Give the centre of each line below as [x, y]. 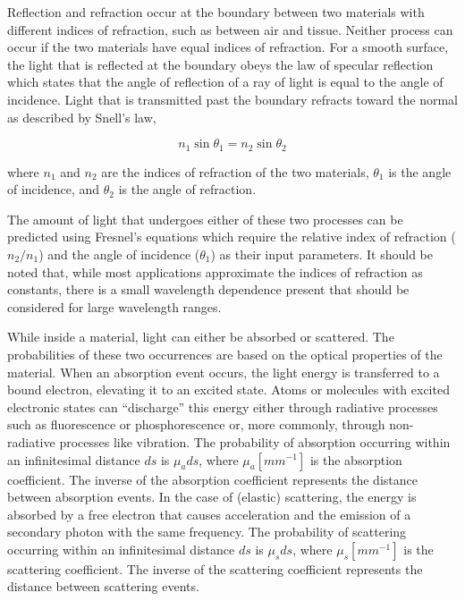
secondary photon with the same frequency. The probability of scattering [207, 532]
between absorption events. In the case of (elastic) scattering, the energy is [212, 497]
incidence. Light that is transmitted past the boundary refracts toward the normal [232, 99]
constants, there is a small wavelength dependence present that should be [208, 289]
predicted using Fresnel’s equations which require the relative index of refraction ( [232, 237]
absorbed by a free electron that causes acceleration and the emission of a [209, 514]
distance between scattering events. [103, 586]
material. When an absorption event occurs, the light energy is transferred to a [224, 372]
